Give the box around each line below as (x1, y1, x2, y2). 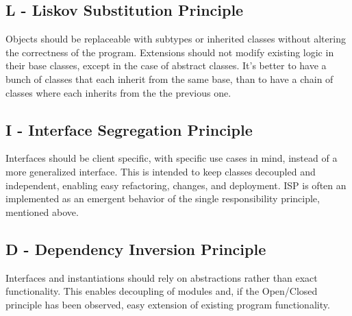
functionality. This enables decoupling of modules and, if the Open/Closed (5, 284, 318, 298)
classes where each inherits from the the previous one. (5, 85, 231, 99)
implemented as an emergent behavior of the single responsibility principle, (5, 191, 320, 206)
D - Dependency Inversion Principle (5, 238, 266, 259)
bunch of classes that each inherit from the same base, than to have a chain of (5, 71, 334, 86)
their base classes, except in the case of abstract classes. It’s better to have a (5, 58, 327, 73)
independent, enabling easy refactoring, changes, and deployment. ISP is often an (5, 178, 347, 192)
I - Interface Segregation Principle (5, 119, 253, 140)
